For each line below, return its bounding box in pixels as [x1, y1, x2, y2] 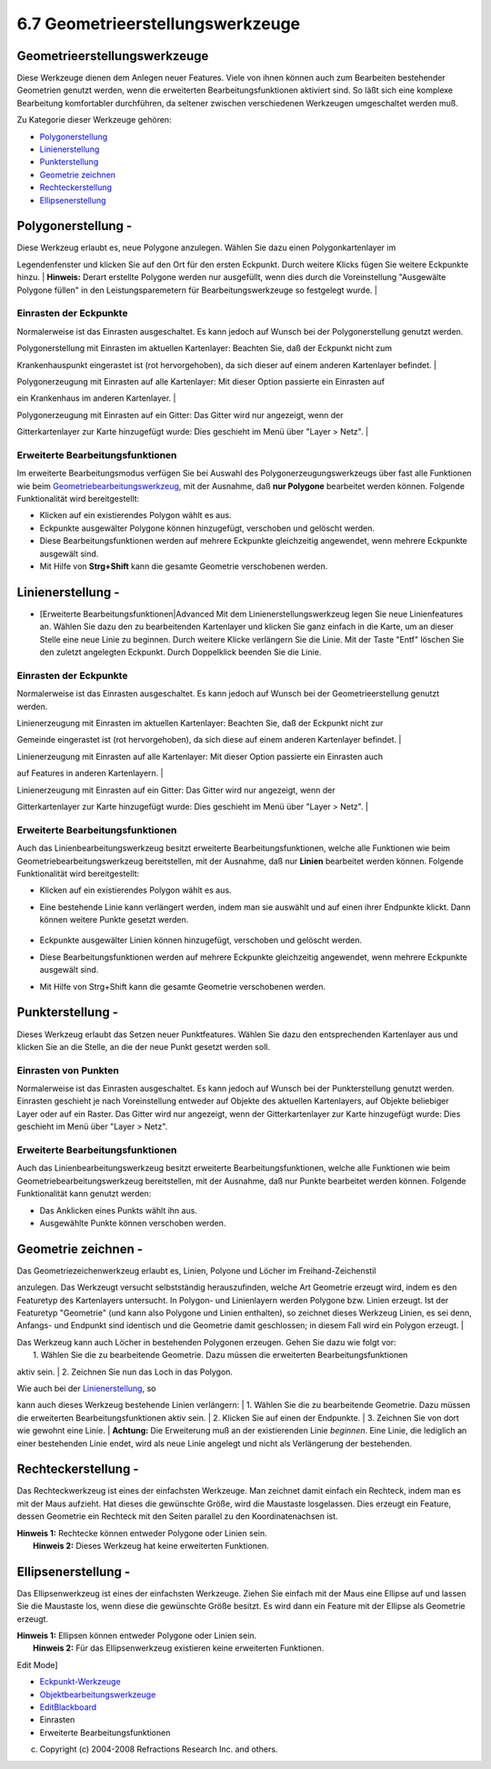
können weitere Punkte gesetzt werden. [39, 914, 189, 925]
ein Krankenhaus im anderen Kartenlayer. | [16, 393, 176, 404]
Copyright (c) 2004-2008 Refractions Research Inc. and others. [39, 1744, 278, 1754]
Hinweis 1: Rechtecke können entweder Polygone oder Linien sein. [16, 1527, 267, 1538]
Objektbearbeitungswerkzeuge [39, 1689, 156, 1700]
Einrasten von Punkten [16, 1064, 120, 1076]
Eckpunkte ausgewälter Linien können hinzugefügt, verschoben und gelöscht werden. [39, 934, 363, 945]
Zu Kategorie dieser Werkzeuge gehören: [16, 115, 172, 125]
